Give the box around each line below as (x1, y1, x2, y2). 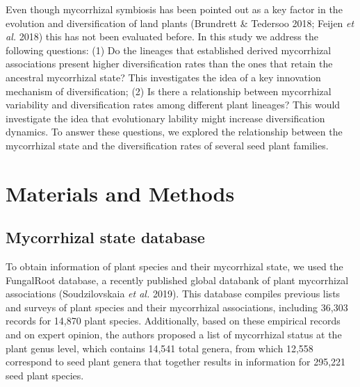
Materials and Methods (6, 179, 235, 207)
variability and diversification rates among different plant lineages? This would (6, 97, 341, 112)
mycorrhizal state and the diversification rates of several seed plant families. (6, 138, 329, 152)
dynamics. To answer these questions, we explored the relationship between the (6, 124, 343, 139)
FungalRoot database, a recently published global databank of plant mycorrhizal (6, 272, 349, 287)
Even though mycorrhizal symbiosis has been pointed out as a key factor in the (6, 2, 343, 16)
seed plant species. (6, 368, 84, 382)
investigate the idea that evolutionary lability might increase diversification (6, 110, 325, 125)
